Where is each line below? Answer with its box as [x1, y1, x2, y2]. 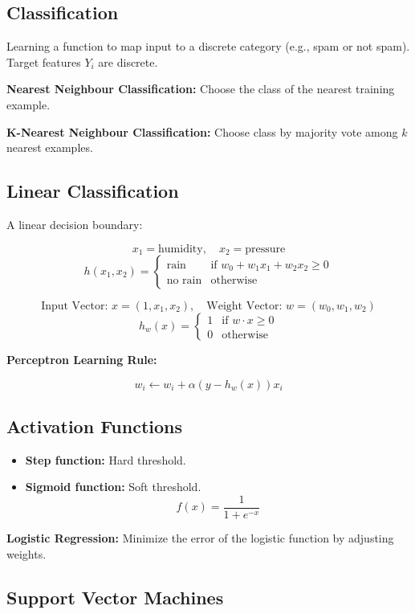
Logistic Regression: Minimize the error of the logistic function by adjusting [6, 530, 394, 546]
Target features [6, 53, 81, 70]
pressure [245, 243, 286, 255]
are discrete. [98, 53, 158, 70]
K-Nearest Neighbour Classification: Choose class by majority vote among [6, 123, 398, 140]
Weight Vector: [206, 301, 283, 313]
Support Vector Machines [6, 584, 224, 609]
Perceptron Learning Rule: [6, 351, 157, 368]
